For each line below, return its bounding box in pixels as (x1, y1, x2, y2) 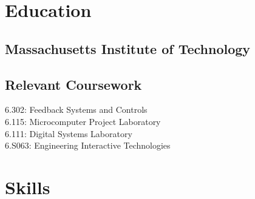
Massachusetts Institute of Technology (5, 39, 251, 58)
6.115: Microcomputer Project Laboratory (5, 115, 161, 127)
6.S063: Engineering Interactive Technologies (5, 139, 171, 152)
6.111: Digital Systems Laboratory (5, 127, 132, 140)
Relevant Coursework (5, 75, 142, 93)
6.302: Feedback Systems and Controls (5, 103, 148, 116)
